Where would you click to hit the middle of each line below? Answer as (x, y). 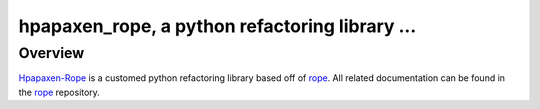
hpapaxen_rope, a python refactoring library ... (217, 26)
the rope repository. (59, 92)
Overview (51, 53)
